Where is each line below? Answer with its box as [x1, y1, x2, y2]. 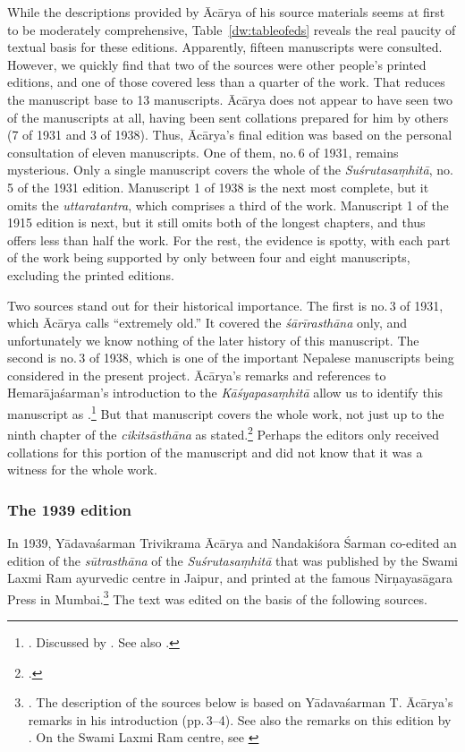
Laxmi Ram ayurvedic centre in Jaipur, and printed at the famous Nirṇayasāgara [7, 568, 452, 587]
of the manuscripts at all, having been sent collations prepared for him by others [7, 107, 449, 126]
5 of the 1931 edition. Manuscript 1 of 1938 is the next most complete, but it [7, 177, 429, 196]
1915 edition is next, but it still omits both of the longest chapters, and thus [7, 213, 426, 232]
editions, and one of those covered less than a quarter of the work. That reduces [7, 73, 445, 91]
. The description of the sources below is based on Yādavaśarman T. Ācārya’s [28, 693, 453, 712]
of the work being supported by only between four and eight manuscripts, [7, 248, 410, 267]
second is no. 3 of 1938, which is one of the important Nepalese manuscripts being [7, 348, 454, 367]
